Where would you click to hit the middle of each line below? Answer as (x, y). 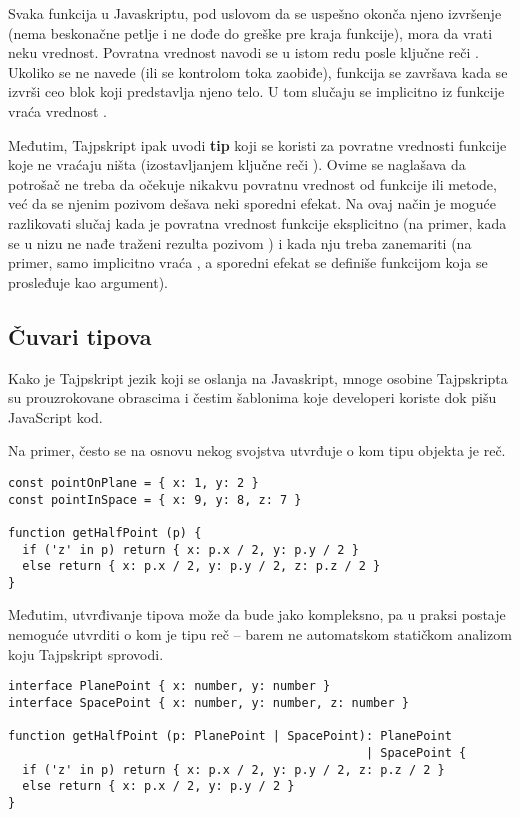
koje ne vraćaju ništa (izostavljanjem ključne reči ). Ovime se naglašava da (237, 164)
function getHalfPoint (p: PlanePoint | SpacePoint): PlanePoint (230, 736)
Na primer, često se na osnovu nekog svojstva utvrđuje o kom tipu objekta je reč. (257, 450)
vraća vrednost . (57, 110)
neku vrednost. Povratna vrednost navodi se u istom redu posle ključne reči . (243, 52)
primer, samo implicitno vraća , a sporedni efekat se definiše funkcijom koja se (248, 262)
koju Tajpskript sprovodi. (86, 653)
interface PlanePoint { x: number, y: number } (169, 686)
